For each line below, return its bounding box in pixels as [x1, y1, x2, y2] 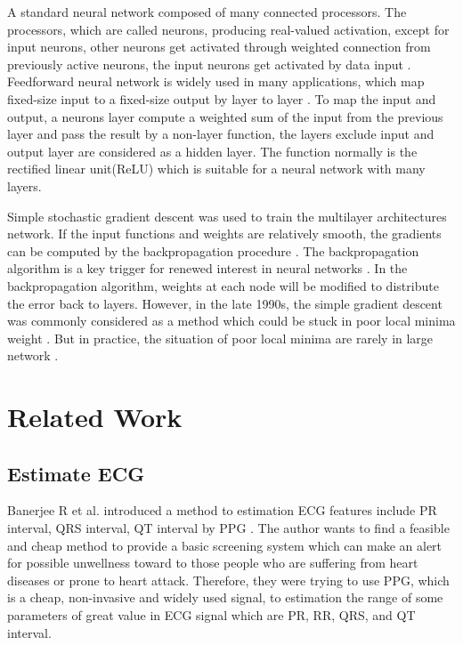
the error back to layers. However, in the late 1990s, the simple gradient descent [7, 294, 443, 312]
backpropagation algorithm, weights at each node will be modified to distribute [7, 276, 439, 294]
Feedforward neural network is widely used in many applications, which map [7, 72, 425, 91]
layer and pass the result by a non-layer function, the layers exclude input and [7, 125, 435, 143]
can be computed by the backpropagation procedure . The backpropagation [7, 241, 419, 260]
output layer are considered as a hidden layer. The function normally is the [7, 141, 418, 160]
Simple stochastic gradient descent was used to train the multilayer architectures [7, 206, 447, 225]
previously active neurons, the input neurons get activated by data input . [7, 54, 411, 73]
